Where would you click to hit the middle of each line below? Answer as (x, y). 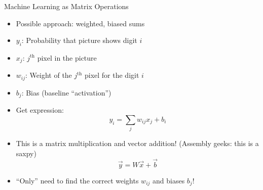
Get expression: (40, 110)
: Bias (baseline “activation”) (66, 92)
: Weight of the (49, 75)
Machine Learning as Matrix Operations (66, 6)
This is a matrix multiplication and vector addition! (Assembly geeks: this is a (137, 143)
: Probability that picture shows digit (79, 40)
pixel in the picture (67, 57)
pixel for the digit (112, 75)
